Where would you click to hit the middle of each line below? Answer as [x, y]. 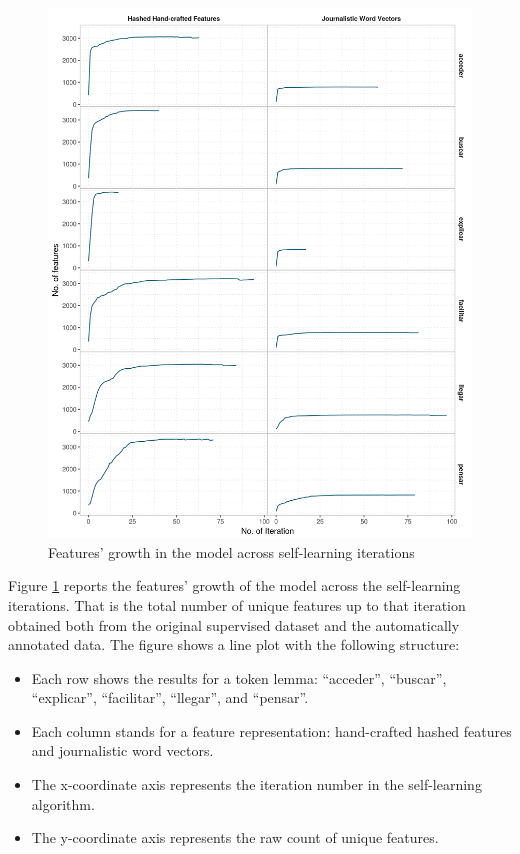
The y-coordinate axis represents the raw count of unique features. [235, 837]
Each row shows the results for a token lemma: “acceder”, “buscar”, [239, 677]
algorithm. [63, 803]
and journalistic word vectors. [122, 750]
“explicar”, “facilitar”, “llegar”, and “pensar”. [170, 697]
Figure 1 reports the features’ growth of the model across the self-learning [234, 585]
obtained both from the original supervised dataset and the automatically [234, 624]
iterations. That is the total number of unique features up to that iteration [237, 604]
